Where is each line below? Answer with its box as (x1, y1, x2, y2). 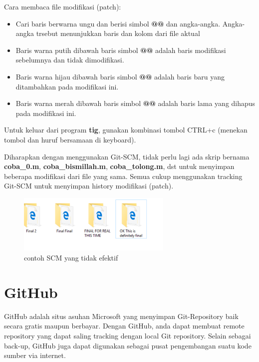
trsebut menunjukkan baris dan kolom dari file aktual (36, 28, 200, 38)
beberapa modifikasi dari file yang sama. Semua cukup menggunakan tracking (4, 170, 243, 181)
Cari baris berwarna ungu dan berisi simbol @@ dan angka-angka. (15, 18, 221, 28)
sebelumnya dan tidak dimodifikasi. (15, 54, 124, 65)
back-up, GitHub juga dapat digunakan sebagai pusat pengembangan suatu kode (4, 340, 252, 350)
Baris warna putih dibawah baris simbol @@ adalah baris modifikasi (15, 44, 226, 55)
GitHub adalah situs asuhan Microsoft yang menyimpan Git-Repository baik (4, 310, 239, 321)
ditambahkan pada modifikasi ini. (15, 81, 119, 91)
